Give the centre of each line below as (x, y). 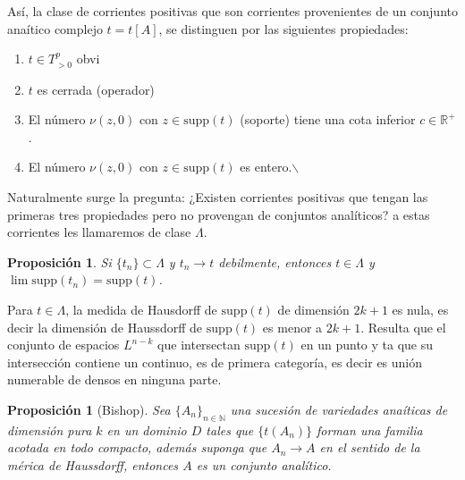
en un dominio (147, 429)
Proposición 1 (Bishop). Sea (89, 409)
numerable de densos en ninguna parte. (114, 379)
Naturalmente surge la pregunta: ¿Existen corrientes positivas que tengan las (218, 196)
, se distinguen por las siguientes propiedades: (283, 28)
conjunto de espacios (63, 345)
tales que (230, 429)
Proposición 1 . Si (59, 261)
